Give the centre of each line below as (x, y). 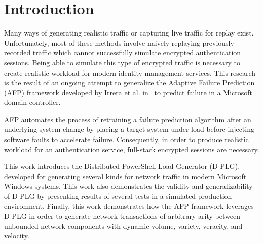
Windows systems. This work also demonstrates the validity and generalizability (128, 186)
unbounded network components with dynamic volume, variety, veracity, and (123, 225)
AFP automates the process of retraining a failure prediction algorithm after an (128, 119)
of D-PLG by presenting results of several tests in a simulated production (118, 196)
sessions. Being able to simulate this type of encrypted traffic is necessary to (122, 62)
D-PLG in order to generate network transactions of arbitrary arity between (122, 216)
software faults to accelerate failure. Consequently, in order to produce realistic (126, 139)
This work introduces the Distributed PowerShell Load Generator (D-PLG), (122, 166)
